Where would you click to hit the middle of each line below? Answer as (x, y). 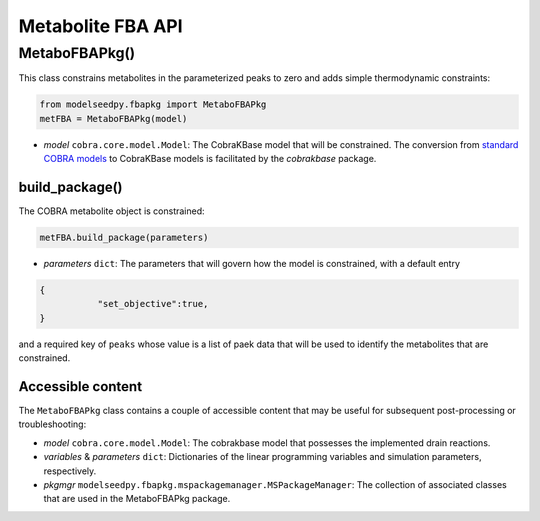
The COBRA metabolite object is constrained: (111, 211)
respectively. (70, 471)
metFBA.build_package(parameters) (124, 238)
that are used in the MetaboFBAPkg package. (137, 499)
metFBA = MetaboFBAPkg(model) (113, 118)
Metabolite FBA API (101, 26)
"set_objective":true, (153, 304)
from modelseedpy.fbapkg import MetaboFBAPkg (153, 104)
